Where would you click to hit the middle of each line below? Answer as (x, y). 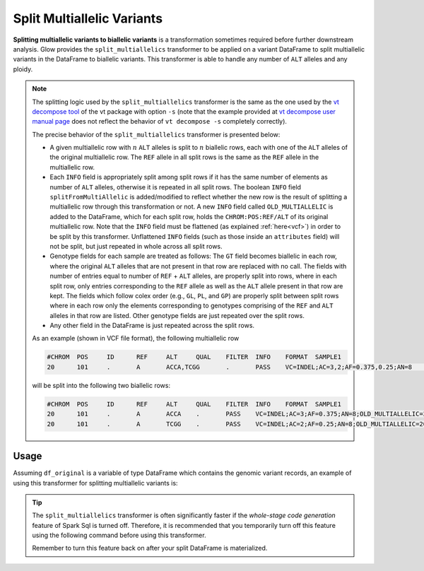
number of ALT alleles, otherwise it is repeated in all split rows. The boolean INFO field (176, 187)
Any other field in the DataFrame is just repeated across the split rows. (152, 326)
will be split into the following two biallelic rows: (101, 385)
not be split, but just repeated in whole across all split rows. (136, 246)
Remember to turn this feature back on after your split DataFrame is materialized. (150, 548)
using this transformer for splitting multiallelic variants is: (95, 483)
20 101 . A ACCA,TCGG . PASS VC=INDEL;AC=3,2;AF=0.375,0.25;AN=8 (230, 367)
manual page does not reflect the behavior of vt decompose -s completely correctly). (160, 122)
